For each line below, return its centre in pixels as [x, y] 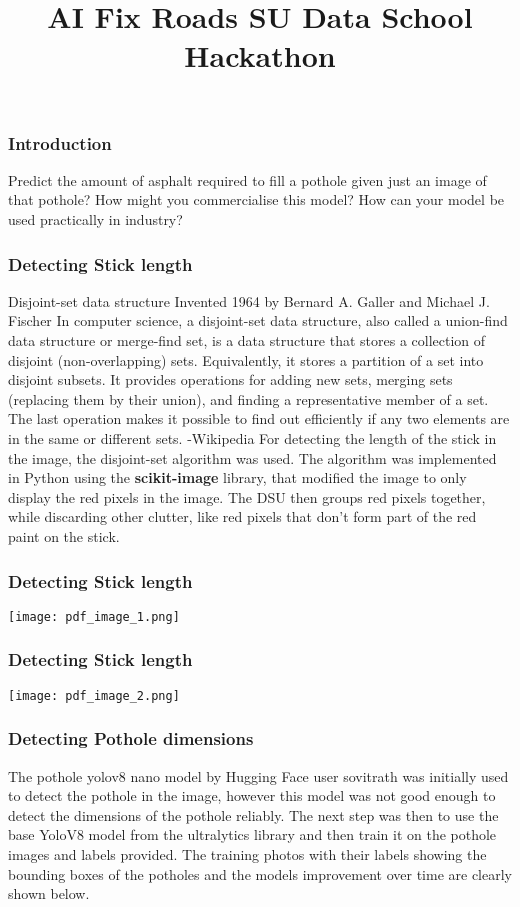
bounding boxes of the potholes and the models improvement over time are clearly [260, 873]
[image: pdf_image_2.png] [94, 695]
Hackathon [260, 55]
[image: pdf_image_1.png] [94, 616]
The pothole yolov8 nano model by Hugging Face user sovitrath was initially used [258, 775]
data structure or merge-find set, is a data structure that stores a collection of [247, 340]
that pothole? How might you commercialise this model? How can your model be [256, 199]
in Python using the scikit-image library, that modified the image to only [237, 477]
